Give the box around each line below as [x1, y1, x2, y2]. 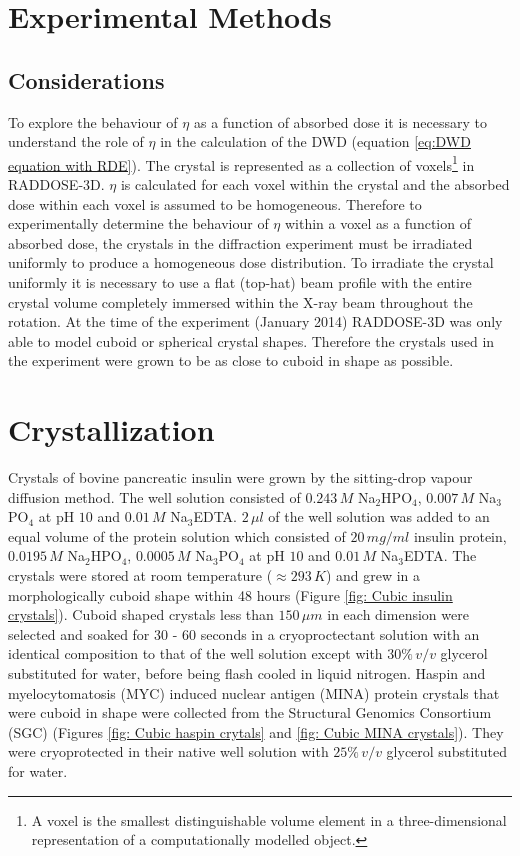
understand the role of [8, 131, 144, 152]
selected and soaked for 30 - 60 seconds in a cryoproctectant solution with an [8, 623, 480, 644]
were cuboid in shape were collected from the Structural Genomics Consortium [8, 702, 492, 723]
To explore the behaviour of [8, 111, 178, 132]
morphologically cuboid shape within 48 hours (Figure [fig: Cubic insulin [8, 584, 453, 605]
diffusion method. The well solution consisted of [8, 486, 301, 507]
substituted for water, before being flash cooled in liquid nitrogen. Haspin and [8, 663, 486, 684]
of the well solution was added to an [268, 506, 490, 527]
